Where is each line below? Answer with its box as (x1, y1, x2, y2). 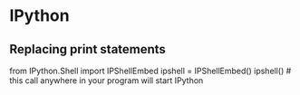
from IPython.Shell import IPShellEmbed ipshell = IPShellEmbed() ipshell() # (9, 65, 292, 76)
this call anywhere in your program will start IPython (9, 75, 204, 86)
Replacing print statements (9, 42, 166, 57)
